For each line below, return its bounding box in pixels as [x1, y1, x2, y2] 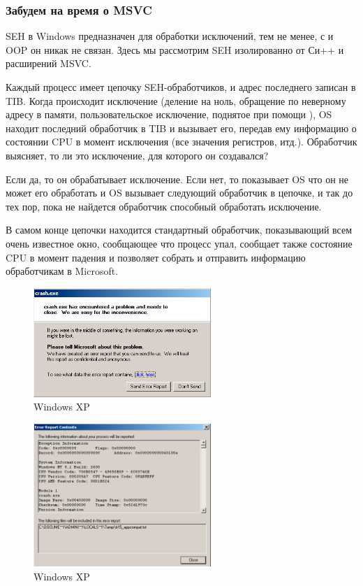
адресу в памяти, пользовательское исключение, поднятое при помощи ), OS [6, 107, 332, 122]
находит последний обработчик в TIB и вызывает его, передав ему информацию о [6, 120, 357, 135]
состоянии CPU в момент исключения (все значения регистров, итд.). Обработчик [6, 134, 357, 149]
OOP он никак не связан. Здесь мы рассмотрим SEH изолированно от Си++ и [6, 42, 344, 57]
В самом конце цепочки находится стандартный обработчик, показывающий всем [6, 222, 353, 237]
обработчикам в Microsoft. [6, 264, 119, 278]
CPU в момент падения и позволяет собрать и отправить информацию [6, 250, 306, 264]
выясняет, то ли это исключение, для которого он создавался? [6, 148, 269, 162]
